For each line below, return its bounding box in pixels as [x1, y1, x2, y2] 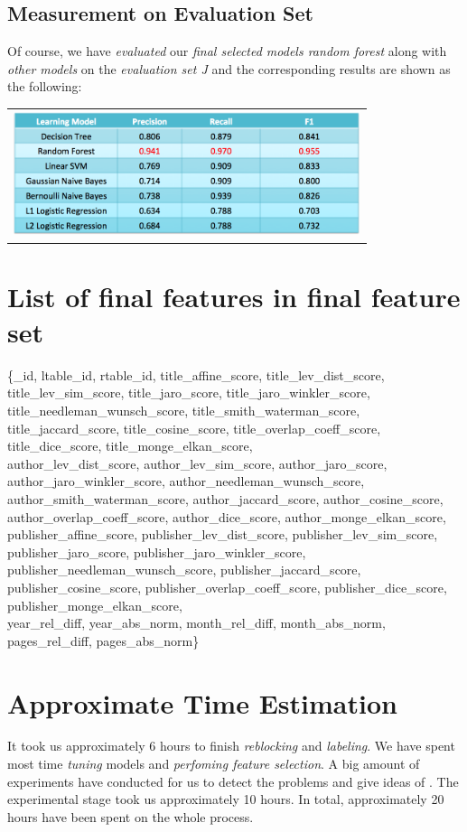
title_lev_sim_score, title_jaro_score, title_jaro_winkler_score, [7, 383, 370, 402]
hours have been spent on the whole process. [7, 807, 254, 826]
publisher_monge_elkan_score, [7, 595, 182, 614]
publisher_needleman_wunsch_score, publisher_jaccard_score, [7, 560, 361, 579]
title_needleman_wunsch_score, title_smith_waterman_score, [7, 401, 360, 420]
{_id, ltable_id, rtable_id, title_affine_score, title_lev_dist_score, [7, 365, 385, 384]
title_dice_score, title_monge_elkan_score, [7, 436, 253, 455]
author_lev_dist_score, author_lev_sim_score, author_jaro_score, [7, 453, 388, 472]
